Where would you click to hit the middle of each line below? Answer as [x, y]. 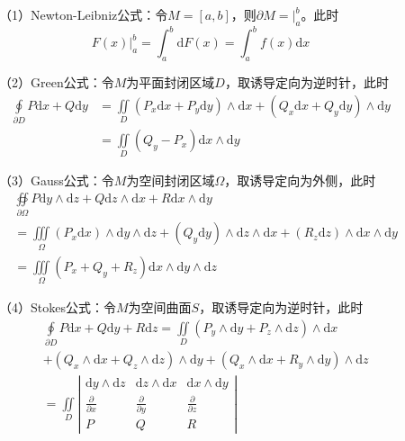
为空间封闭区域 [171, 180]
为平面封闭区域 [171, 82]
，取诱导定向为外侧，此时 [300, 180]
